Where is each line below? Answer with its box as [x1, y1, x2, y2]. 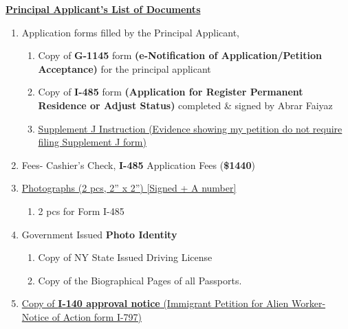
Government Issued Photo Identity [21, 227, 177, 241]
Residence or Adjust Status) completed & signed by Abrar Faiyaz [38, 98, 333, 112]
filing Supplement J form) [38, 135, 146, 149]
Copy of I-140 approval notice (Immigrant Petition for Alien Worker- [21, 296, 326, 310]
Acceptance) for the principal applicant [38, 61, 211, 76]
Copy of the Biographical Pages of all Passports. [38, 273, 242, 287]
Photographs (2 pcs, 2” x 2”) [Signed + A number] [21, 181, 237, 195]
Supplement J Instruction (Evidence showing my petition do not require [38, 121, 342, 135]
